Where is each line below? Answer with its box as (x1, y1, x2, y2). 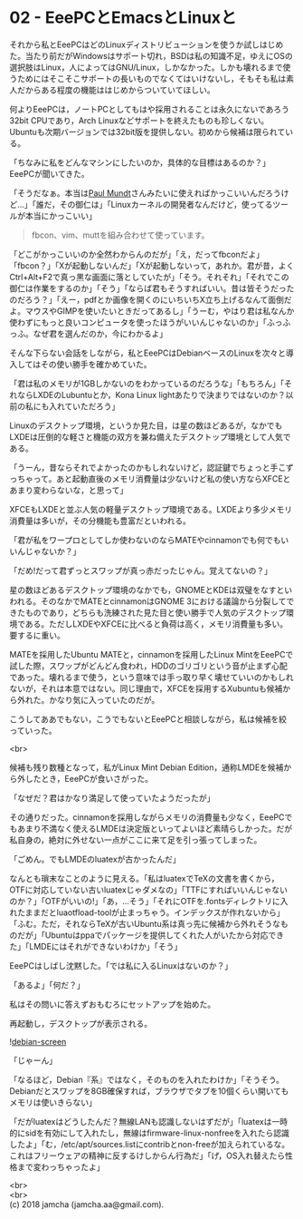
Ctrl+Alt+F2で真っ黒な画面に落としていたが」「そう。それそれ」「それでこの (9, 271, 289, 282)
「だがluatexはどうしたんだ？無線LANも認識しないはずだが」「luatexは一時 (9, 1116, 288, 1126)
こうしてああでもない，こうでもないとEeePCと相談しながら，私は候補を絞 (9, 713, 288, 725)
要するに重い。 (9, 629, 65, 640)
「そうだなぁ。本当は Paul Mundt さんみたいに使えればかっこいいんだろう (9, 187, 282, 199)
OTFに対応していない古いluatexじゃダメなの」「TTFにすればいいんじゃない (9, 884, 288, 895)
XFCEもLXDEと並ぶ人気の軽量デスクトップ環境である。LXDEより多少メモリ (9, 503, 293, 514)
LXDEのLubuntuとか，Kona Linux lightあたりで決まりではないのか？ (33, 389, 287, 400)
